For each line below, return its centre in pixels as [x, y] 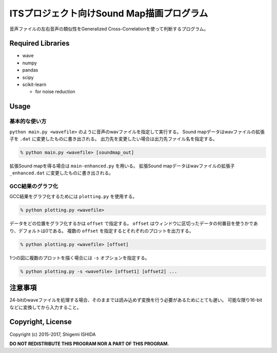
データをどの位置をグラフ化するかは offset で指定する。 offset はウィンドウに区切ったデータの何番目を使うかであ [134, 223]
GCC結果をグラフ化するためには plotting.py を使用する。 [73, 197]
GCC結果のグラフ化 [34, 186]
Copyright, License [41, 322]
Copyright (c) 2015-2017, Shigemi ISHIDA [53, 334]
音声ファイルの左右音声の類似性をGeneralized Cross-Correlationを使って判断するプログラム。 [109, 29]
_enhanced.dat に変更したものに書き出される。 [62, 173]
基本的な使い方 [28, 121]
